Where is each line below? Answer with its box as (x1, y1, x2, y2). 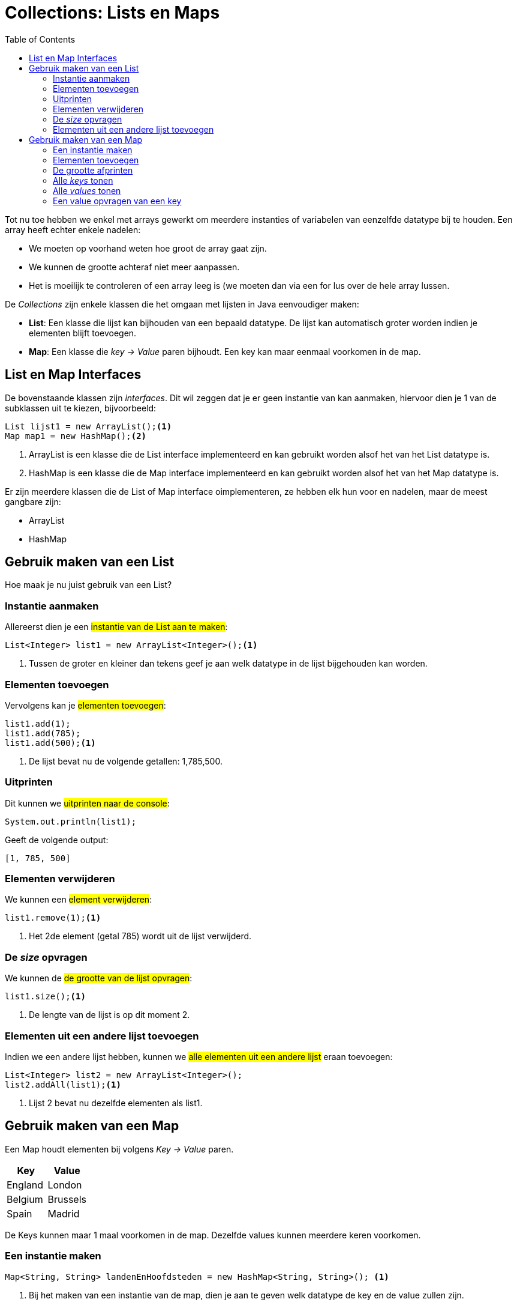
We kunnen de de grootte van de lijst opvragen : (5, 973, 193, 984)
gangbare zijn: (5, 496, 61, 507)
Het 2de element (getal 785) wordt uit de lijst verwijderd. (29, 931, 252, 942)
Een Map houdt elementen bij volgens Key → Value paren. (5, 1143, 234, 1154)
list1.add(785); (5, 728, 81, 738)
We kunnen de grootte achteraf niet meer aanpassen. (29, 261, 240, 272)
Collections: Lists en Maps (5, 2, 220, 23)
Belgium (7, 1193, 43, 1205)
